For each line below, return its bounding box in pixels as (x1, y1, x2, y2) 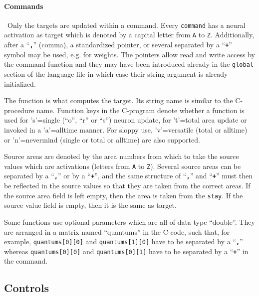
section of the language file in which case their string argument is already (4, 69, 228, 79)
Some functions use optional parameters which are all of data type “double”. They (4, 216, 255, 227)
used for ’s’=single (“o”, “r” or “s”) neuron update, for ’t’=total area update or (4, 115, 247, 125)
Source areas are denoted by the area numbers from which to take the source (4, 151, 239, 161)
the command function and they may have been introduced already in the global (4, 59, 254, 69)
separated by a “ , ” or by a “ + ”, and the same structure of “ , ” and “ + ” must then (4, 170, 253, 181)
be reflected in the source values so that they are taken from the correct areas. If (4, 180, 251, 191)
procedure (4, 105, 34, 115)
